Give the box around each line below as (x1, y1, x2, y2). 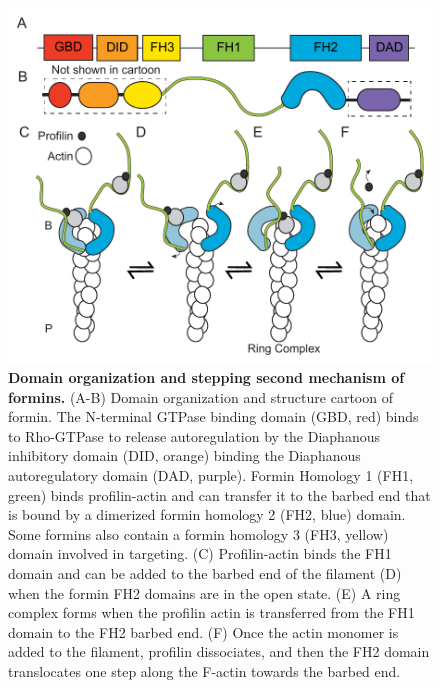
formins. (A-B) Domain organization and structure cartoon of (8, 386, 393, 407)
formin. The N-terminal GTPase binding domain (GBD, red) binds (8, 406, 419, 427)
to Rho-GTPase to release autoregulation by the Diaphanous (8, 425, 380, 446)
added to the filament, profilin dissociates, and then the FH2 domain (8, 641, 430, 662)
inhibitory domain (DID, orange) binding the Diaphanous (8, 445, 361, 466)
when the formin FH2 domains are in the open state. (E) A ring (8, 582, 401, 603)
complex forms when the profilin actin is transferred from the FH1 (8, 602, 415, 623)
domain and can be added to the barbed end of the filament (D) (8, 563, 402, 584)
